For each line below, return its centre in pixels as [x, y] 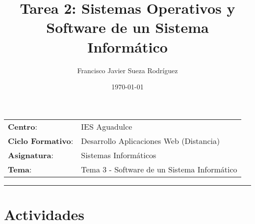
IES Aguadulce [107, 126]
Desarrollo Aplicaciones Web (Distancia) [151, 140]
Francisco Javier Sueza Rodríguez [127, 70]
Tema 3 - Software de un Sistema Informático [159, 169]
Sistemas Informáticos [119, 155]
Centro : [23, 126]
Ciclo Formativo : [41, 140]
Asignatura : [31, 155]
